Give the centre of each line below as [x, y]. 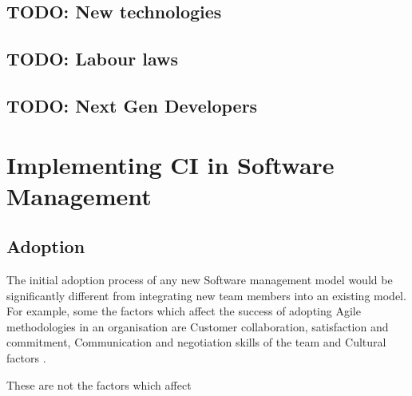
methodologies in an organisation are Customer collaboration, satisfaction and [198, 326]
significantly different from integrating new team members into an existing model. [206, 295]
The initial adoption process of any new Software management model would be [200, 280]
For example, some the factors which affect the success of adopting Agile [184, 311]
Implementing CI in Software [170, 164]
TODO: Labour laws [92, 59]
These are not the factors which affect [99, 384]
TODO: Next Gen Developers [132, 105]
